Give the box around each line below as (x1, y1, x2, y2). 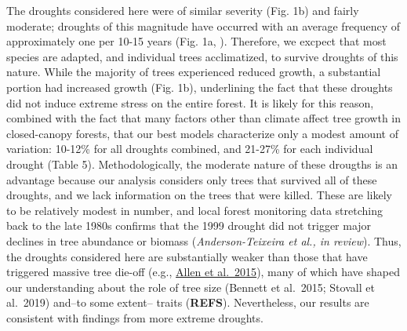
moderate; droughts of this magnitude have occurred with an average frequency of (6, 17, 401, 34)
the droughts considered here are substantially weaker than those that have (6, 248, 368, 264)
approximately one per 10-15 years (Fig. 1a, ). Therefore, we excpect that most (6, 33, 387, 49)
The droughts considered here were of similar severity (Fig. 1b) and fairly (6, 2, 359, 18)
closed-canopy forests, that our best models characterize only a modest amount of (6, 125, 398, 141)
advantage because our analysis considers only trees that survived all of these (6, 171, 377, 187)
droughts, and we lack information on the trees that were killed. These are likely (6, 187, 392, 203)
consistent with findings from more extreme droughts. (6, 309, 263, 326)
